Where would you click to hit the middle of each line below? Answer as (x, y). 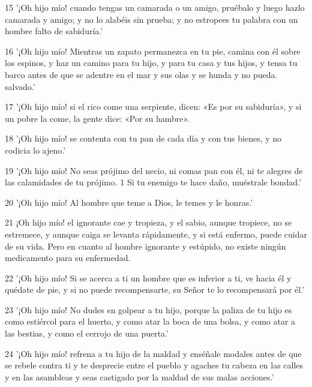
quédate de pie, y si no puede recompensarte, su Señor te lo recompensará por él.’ (155, 289)
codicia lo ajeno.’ (35, 150)
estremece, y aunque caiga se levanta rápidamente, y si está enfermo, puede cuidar (156, 234)
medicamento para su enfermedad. (68, 258)
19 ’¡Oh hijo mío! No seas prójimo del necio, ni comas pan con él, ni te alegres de (154, 170)
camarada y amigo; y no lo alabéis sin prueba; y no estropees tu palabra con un (151, 19)
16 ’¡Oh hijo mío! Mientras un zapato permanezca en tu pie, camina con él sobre (153, 51)
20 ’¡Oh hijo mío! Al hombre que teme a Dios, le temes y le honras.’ (129, 202)
